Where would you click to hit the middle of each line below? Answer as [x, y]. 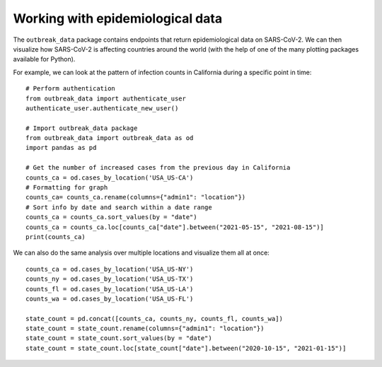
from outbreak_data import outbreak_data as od [110, 138]
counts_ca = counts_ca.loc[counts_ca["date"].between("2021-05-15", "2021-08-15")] [175, 227]
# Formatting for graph [67, 188]
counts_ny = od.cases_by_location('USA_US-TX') [110, 279]
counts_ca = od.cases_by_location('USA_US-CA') [110, 177]
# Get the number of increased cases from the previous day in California [158, 168]
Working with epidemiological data [118, 18]
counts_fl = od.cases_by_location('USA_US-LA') [110, 289]
